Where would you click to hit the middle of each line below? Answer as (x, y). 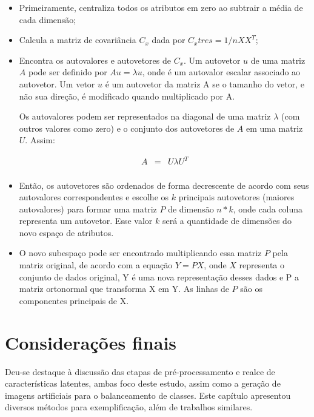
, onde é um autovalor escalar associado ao (221, 72)
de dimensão (191, 208)
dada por (169, 40)
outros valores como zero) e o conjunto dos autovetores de (127, 128)
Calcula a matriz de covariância (78, 40)
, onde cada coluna (268, 208)
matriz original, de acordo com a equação (96, 265)
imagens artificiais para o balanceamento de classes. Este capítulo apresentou (148, 395)
